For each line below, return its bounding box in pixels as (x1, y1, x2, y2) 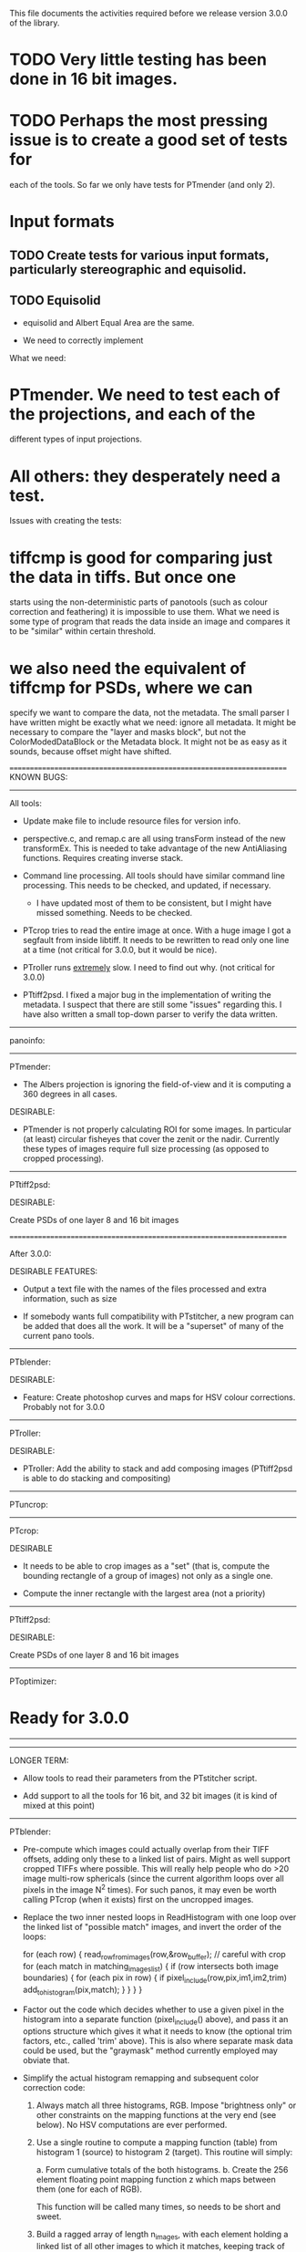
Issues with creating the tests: (9, 515, 122, 526)
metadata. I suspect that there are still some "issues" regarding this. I (22, 999, 282, 1011)
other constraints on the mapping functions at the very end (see (36, 2109, 277, 2120)
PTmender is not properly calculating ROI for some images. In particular (22, 1124, 292, 1135)
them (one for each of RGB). (36, 2184, 143, 2195)
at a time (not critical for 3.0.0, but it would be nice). (22, 944, 218, 956)
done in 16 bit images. (9, 68, 178, 89)
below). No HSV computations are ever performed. (36, 2119, 228, 2130)
